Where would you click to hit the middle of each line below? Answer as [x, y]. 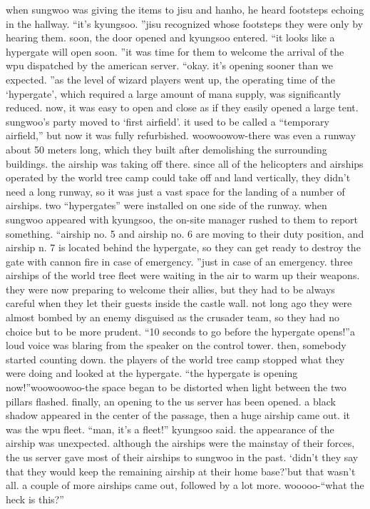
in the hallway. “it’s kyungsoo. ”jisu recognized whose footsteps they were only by [185, 23]
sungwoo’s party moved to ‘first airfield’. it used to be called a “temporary [168, 121]
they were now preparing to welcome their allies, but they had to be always [170, 289]
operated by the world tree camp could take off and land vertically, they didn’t [178, 177]
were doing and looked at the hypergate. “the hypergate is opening [152, 373]
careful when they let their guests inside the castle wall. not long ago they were [179, 303]
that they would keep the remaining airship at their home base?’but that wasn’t [181, 471]
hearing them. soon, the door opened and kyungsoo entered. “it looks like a [170, 37]
